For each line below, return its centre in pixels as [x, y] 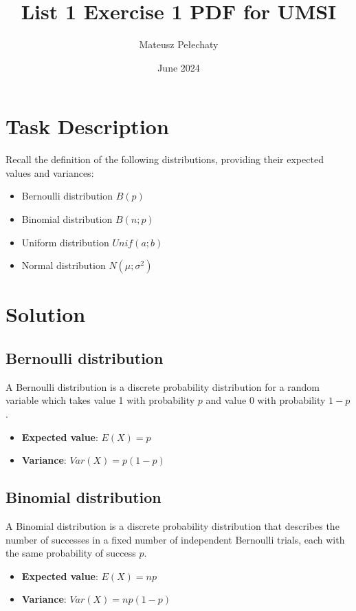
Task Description [87, 126]
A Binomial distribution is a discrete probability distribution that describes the [173, 525]
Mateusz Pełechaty [179, 44]
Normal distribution [64, 265]
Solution [46, 314]
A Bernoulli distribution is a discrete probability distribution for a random [163, 386]
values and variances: [50, 172]
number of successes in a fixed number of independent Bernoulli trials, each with [175, 539]
